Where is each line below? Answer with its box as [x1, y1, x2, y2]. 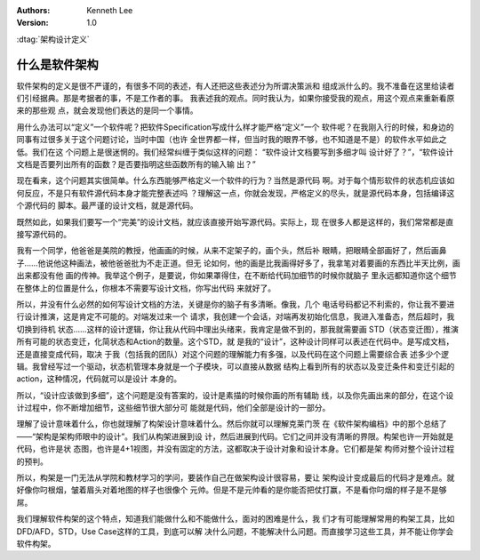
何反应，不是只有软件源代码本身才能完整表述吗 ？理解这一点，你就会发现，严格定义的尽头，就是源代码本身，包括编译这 [16, 188, 455, 198]
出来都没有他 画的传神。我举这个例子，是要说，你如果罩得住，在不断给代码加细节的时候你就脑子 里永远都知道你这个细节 [16, 270, 457, 281]
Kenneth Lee [86, 5, 133, 15]
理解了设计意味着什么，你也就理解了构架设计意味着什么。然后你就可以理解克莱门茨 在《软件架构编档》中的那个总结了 [16, 419, 447, 429]
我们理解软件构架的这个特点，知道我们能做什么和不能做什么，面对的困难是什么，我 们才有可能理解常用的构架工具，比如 [16, 514, 455, 524]
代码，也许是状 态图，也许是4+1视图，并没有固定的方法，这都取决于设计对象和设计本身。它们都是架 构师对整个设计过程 [16, 444, 455, 454]
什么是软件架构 [16, 57, 99, 72]
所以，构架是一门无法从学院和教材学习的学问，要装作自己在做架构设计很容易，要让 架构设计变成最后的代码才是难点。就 [16, 472, 455, 484]
